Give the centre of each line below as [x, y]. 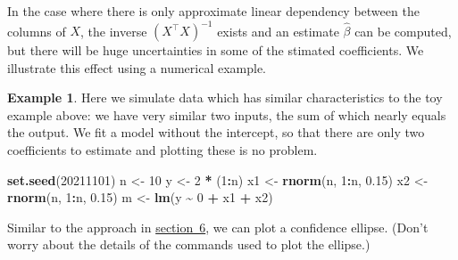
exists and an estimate [278, 31]
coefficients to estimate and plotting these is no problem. [162, 150]
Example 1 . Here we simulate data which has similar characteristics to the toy [225, 97]
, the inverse [114, 31]
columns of [37, 31]
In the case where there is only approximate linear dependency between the [213, 11]
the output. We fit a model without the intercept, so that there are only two [216, 132]
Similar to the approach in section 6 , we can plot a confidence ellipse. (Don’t [218, 227]
